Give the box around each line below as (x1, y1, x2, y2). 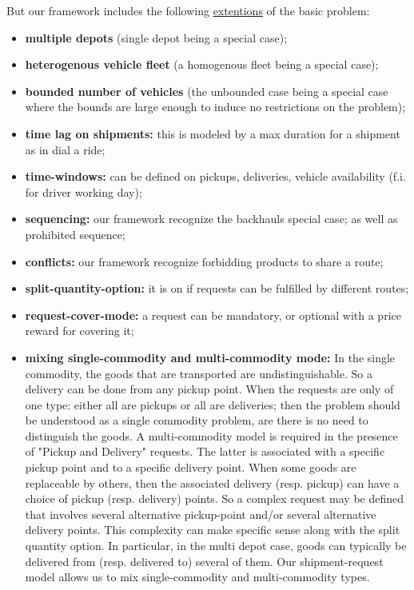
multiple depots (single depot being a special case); (25, 29, 288, 46)
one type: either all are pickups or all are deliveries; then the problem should (25, 396, 400, 413)
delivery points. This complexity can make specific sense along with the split (25, 521, 400, 538)
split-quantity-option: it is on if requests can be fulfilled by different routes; (25, 280, 409, 297)
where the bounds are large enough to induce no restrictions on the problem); (25, 98, 406, 115)
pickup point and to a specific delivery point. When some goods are (25, 459, 356, 476)
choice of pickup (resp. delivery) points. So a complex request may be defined (25, 490, 404, 507)
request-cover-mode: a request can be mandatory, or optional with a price (25, 306, 401, 323)
